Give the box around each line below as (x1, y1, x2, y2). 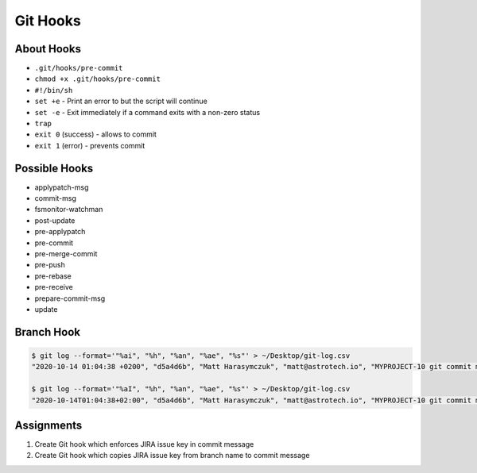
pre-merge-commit (34, 249, 98, 259)
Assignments (14, 418, 83, 432)
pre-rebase (34, 271, 72, 281)
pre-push (34, 260, 65, 270)
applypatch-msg (34, 183, 89, 192)
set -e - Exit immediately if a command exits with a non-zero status (34, 107, 261, 117)
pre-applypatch (34, 227, 86, 236)
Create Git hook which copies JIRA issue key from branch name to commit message (34, 451, 310, 460)
